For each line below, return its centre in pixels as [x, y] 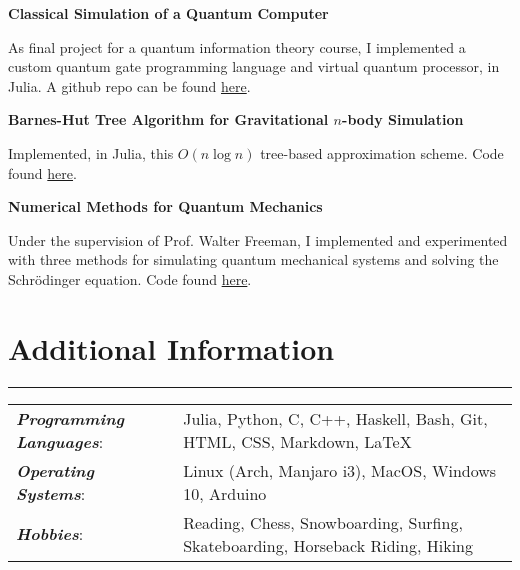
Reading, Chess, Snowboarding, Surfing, [323, 522]
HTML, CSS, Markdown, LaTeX [297, 441]
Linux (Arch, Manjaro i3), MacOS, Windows [340, 470]
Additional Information [171, 347]
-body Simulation [403, 119]
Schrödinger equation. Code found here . [130, 278]
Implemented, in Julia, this [91, 152]
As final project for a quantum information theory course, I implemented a [237, 46]
